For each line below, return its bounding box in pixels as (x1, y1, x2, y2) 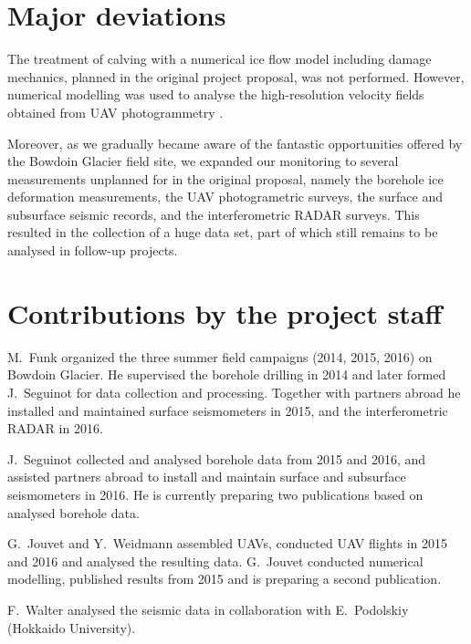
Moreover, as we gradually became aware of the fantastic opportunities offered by (7, 133, 463, 152)
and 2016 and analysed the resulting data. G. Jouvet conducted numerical (7, 551, 424, 570)
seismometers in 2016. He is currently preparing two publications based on (7, 484, 424, 504)
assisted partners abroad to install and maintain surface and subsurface (7, 467, 406, 486)
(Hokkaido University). (7, 618, 136, 637)
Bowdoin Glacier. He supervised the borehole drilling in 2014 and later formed (7, 365, 446, 384)
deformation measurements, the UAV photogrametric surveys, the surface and (7, 187, 443, 206)
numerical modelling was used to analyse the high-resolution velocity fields (7, 85, 424, 104)
